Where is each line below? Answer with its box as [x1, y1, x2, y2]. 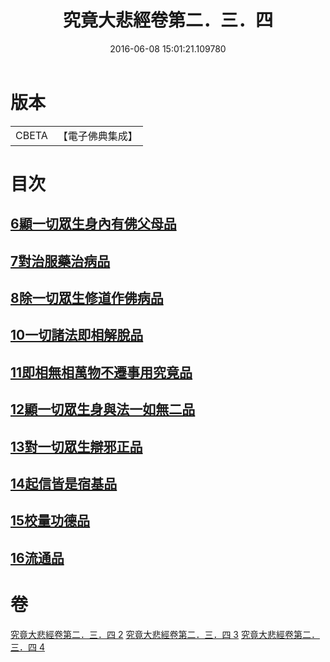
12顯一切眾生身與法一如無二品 [10, 401, 196, 418]
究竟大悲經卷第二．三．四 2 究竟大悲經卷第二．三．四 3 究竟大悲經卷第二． [10, 628, 320, 640]
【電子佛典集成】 [57, 129, 138, 143]
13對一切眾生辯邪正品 [10, 438, 143, 455]
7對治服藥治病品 [10, 252, 111, 270]
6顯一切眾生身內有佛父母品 [10, 216, 177, 233]
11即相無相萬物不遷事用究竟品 [10, 364, 193, 381]
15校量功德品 [10, 512, 91, 530]
